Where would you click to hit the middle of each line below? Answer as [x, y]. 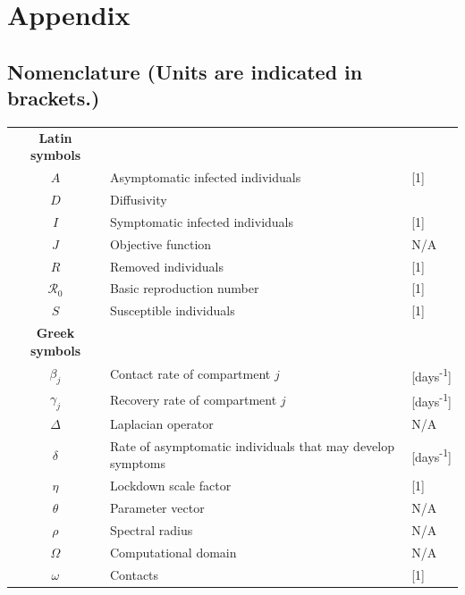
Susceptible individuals [172, 310]
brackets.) [54, 98]
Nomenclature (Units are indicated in [185, 71]
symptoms [137, 463]
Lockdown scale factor [170, 486]
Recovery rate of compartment [193, 400]
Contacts [134, 574]
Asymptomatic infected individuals [205, 177]
